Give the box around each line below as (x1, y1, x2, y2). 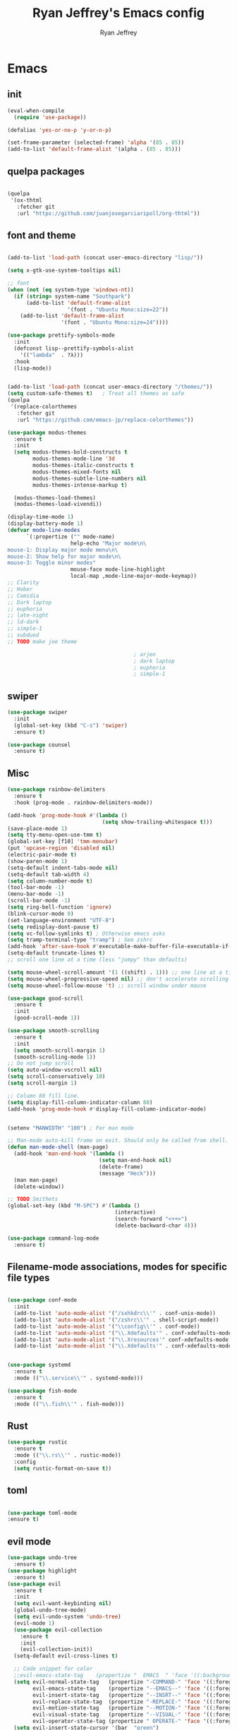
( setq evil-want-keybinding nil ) (13, 1600, 112, 1607)
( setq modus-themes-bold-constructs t (13, 449, 128, 456)
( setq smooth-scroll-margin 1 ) (13, 1046, 106, 1054)
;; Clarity (7, 579, 39, 586)
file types (7, 1271, 50, 1283)
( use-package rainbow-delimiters (7, 786, 106, 793)
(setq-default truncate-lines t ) (7, 950, 106, 957)
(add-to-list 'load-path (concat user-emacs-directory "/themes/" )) (7, 383, 213, 391)
